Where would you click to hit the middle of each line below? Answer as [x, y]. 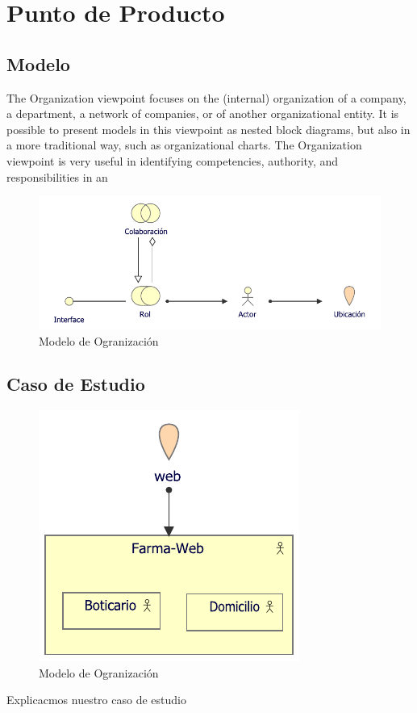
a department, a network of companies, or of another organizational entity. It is [203, 113]
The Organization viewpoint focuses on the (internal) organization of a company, [206, 97]
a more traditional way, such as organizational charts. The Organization [184, 145]
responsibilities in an [57, 176]
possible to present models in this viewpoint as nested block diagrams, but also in [208, 129]
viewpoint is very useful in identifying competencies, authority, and [173, 160]
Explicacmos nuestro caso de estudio [96, 700]
